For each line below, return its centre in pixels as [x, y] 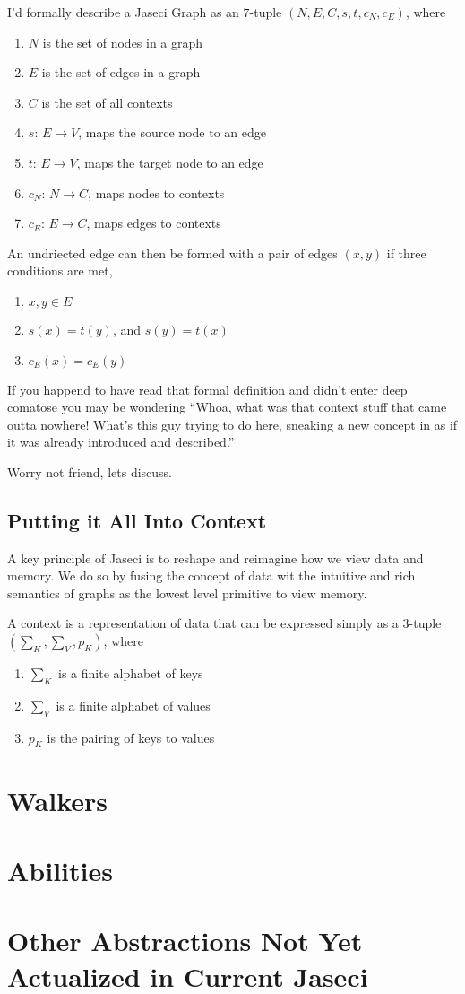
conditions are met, [60, 270]
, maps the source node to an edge [172, 132]
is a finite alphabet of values [133, 705]
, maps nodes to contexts [156, 192]
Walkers [58, 800]
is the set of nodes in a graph [123, 42]
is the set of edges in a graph [121, 72]
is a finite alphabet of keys [131, 673]
